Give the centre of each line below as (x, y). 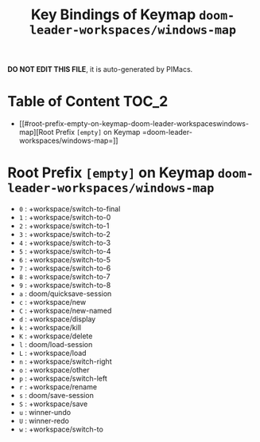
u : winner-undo (45, 412)
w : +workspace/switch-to (61, 429)
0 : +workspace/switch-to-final (70, 209)
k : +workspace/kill (50, 328)
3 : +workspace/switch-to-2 (64, 235)
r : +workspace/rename (58, 387)
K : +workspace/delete (56, 336)
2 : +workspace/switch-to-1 (64, 226)
